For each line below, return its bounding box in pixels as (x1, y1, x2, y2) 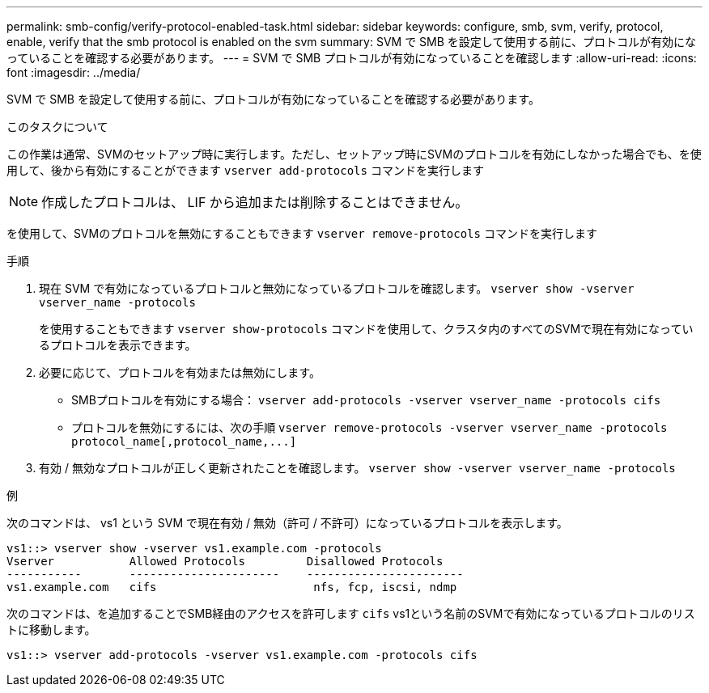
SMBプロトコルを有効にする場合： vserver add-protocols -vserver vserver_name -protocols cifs (71, 393, 661, 407)
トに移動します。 (6, 623, 96, 636)
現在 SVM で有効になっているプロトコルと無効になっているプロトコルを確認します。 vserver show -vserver (39, 281, 635, 295)
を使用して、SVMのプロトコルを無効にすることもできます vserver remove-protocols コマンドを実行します (6, 226, 597, 240)
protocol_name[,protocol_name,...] (71, 435, 297, 448)
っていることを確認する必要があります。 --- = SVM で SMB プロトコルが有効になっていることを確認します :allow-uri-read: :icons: (6, 51, 697, 65)
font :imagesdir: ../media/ (6, 65, 141, 79)
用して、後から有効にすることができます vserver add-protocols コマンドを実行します (6, 163, 484, 177)
